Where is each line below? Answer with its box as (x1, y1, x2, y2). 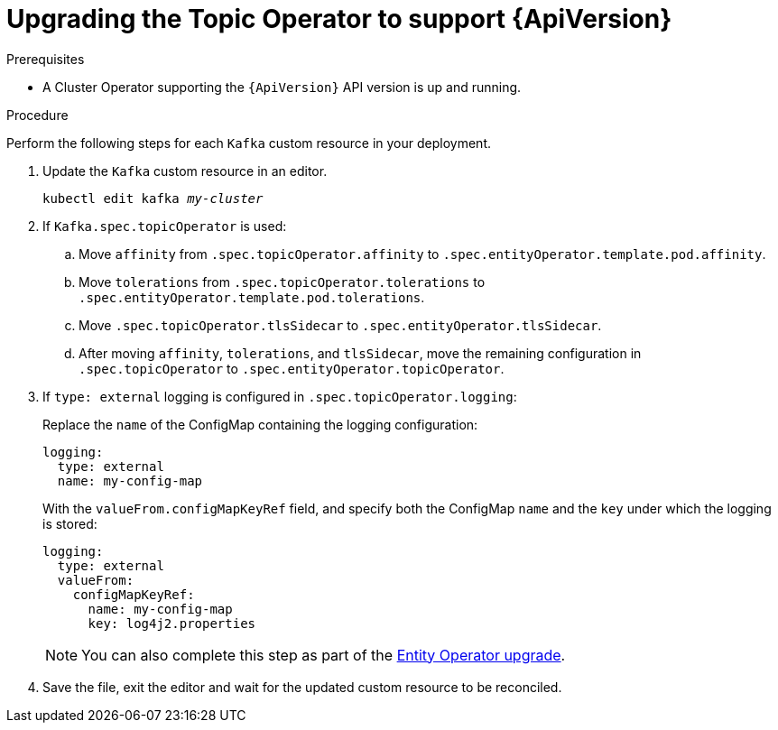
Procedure (6, 106, 69, 123)
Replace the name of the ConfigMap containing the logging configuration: (42, 416, 478, 432)
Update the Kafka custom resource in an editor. (42, 162, 328, 179)
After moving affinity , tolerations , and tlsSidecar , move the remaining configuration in (79, 345, 642, 361)
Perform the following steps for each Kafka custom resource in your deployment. (6, 134, 491, 151)
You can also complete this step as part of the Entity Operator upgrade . (81, 645, 566, 664)
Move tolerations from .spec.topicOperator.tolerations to (79, 273, 486, 290)
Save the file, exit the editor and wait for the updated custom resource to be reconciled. (42, 679, 562, 695)
